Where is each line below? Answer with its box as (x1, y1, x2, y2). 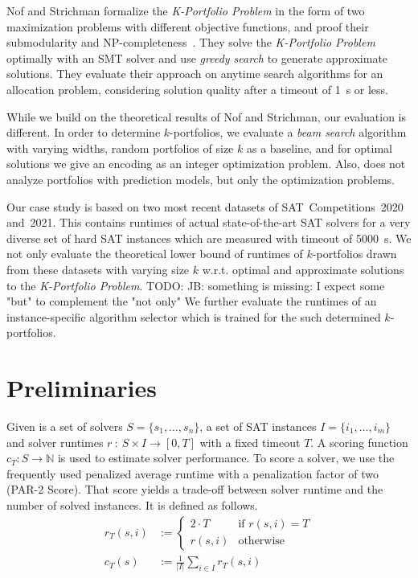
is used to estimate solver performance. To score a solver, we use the (57, 449, 395, 466)
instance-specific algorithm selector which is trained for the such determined (6, 308, 381, 325)
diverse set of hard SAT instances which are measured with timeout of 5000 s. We (6, 229, 412, 246)
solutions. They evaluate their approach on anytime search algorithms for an (6, 65, 383, 82)
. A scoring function (310, 433, 408, 450)
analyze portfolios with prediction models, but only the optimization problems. (6, 170, 395, 187)
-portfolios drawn (312, 245, 397, 262)
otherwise (238, 535, 285, 547)
